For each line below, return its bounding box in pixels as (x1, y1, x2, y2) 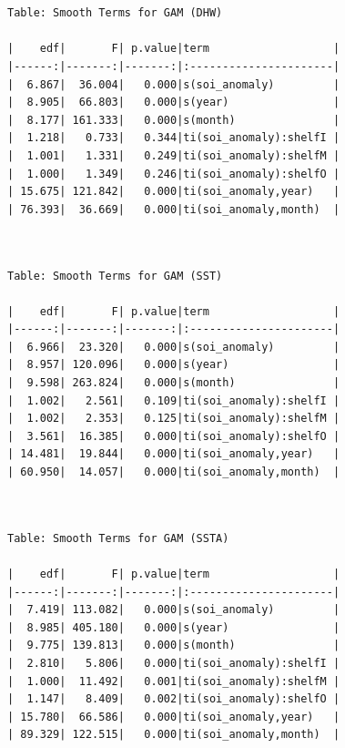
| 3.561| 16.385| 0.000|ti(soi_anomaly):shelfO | (7, 429, 340, 443)
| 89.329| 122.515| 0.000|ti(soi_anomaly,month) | (7, 728, 340, 742)
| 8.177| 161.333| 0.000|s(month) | (7, 113, 340, 127)
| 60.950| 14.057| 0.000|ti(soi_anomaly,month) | (7, 466, 340, 479)
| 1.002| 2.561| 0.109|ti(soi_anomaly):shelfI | (7, 394, 340, 407)
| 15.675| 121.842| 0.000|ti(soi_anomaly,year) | (7, 185, 340, 199)
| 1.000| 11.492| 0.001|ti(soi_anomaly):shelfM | (7, 674, 340, 688)
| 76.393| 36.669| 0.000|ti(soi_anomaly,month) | (7, 202, 340, 216)
